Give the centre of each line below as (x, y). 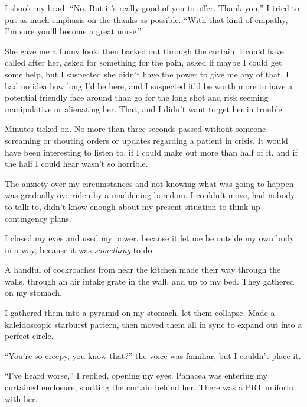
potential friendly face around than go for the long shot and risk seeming (137, 97)
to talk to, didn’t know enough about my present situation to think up (133, 206)
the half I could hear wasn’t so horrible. (76, 164)
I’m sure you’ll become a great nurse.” (73, 31)
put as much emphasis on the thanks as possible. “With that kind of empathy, (146, 19)
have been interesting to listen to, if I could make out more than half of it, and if (151, 152)
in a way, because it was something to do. (80, 249)
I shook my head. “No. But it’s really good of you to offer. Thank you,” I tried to (152, 8)
